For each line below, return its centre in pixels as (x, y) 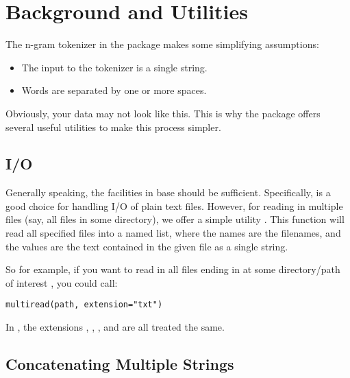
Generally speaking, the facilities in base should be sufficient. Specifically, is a (168, 192)
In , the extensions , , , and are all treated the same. (115, 327)
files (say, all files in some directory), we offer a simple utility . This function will (175, 219)
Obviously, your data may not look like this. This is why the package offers (163, 113)
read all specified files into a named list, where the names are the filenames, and (173, 233)
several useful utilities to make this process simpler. (113, 127)
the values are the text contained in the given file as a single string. (147, 246)
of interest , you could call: (62, 282)
